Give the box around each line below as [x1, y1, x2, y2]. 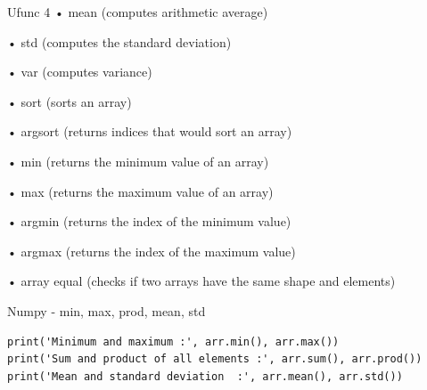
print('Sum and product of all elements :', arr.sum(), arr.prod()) [7, 353, 423, 366]
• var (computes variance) [7, 62, 152, 81]
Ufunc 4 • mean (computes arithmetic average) [7, 3, 268, 20]
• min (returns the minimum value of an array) [7, 151, 269, 170]
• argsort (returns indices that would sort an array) [7, 122, 292, 141]
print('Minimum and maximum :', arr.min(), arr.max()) [7, 335, 340, 348]
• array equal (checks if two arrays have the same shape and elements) [7, 272, 396, 290]
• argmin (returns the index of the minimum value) [7, 212, 292, 231]
